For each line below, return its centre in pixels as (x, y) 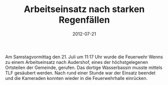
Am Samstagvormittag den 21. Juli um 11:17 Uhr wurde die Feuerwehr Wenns (84, 57)
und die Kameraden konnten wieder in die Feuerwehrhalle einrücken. (76, 78)
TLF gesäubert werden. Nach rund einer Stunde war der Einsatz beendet (80, 73)
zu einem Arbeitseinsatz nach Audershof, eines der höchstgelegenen (77, 62)
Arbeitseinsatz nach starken (84, 9)
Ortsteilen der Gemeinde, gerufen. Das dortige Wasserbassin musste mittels (84, 67)
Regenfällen (84, 20)
